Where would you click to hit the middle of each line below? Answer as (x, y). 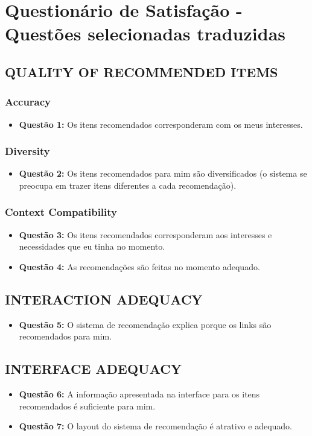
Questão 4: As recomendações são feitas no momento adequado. (139, 266)
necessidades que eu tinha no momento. (92, 246)
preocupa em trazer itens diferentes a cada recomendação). (128, 185)
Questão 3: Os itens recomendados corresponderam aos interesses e (145, 234)
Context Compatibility (61, 212)
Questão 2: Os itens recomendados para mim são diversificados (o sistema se (163, 173)
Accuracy (28, 102)
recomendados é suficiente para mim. (87, 406)
